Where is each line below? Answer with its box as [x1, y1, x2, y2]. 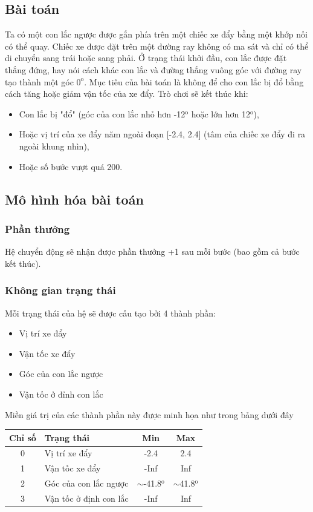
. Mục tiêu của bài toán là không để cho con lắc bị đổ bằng [84, 75, 304, 88]
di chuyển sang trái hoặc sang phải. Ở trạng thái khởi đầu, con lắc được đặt [5, 51, 287, 64]
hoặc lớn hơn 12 [191, 107, 250, 120]
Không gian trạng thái [5, 283, 116, 298]
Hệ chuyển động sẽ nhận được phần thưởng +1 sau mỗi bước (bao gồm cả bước [5, 245, 300, 258]
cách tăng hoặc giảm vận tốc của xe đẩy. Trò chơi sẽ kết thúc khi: [5, 87, 248, 100]
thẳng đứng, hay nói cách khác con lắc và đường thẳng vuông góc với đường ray [5, 63, 302, 76]
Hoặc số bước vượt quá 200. [19, 160, 123, 172]
